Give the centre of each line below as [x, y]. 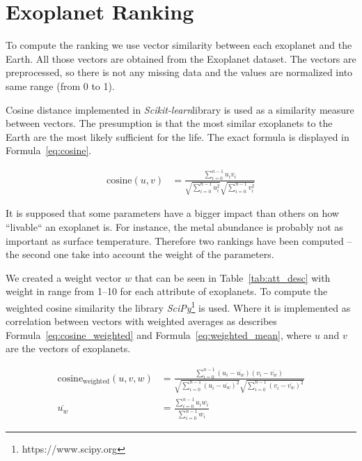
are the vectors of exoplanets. [68, 348]
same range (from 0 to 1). [60, 85]
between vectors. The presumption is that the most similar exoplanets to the [169, 123]
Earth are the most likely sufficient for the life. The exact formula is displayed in [178, 136]
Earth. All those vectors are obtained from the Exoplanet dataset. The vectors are [181, 58]
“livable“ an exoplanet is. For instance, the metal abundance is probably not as [174, 227]
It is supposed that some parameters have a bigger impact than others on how [172, 213]
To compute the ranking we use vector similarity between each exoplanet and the [179, 45]
